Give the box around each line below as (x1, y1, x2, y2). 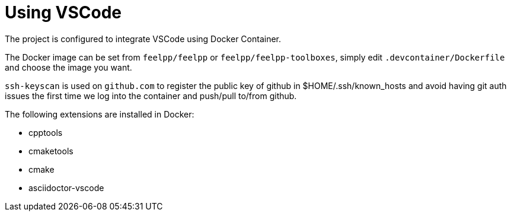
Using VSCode (5, 2, 122, 23)
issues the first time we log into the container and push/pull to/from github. (5, 90, 297, 101)
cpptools (28, 127, 63, 138)
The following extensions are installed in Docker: (5, 109, 194, 119)
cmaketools (28, 145, 74, 156)
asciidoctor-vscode (28, 182, 104, 193)
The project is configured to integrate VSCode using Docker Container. (5, 33, 281, 44)
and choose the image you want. (5, 62, 132, 72)
